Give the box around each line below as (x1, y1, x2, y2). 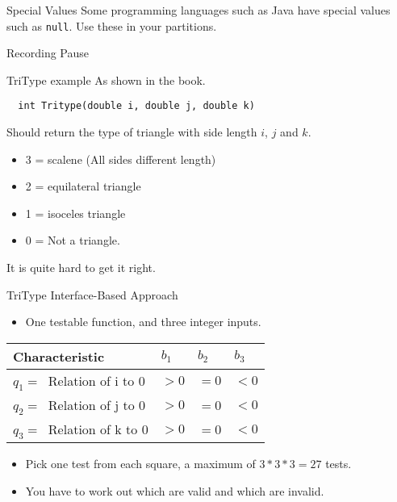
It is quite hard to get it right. (6, 259, 156, 276)
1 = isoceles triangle (25, 204, 126, 221)
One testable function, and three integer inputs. (25, 313, 261, 330)
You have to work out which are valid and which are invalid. (25, 483, 324, 499)
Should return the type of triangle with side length (6, 123, 257, 140)
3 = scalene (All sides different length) (25, 150, 216, 167)
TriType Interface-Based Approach (6, 286, 178, 303)
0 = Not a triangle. (25, 232, 120, 249)
